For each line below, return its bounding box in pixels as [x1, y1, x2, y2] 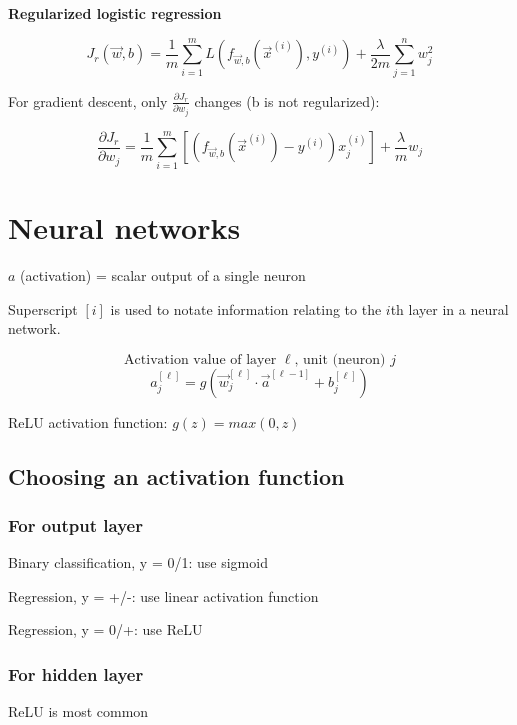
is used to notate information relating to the [110, 298, 382, 319]
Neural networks [8, 206, 241, 247]
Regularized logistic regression [8, 3, 222, 23]
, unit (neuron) [294, 352, 386, 367]
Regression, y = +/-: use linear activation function [8, 585, 319, 606]
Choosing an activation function [8, 460, 345, 491]
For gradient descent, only [8, 90, 168, 111]
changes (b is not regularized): [194, 90, 380, 111]
